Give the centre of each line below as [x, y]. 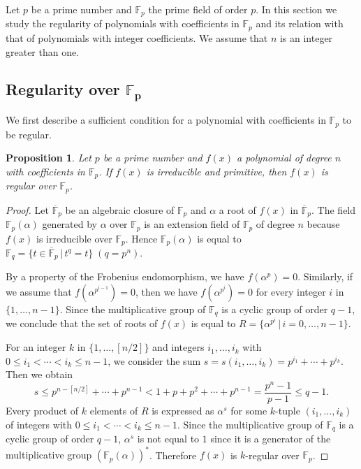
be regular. [29, 134]
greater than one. [43, 51]
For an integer [36, 347]
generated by [69, 224]
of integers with [39, 424]
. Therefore [173, 455]
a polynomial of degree [284, 158]
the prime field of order [198, 9]
